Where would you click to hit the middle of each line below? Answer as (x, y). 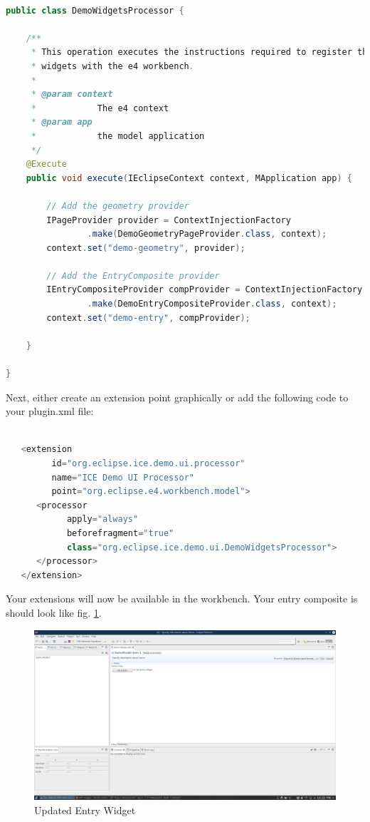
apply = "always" (102, 519)
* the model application (118, 136)
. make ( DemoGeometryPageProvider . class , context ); (207, 234)
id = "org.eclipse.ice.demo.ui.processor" (148, 463)
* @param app (62, 122)
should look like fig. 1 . (54, 612)
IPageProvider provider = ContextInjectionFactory (169, 220)
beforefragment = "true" (120, 533)
